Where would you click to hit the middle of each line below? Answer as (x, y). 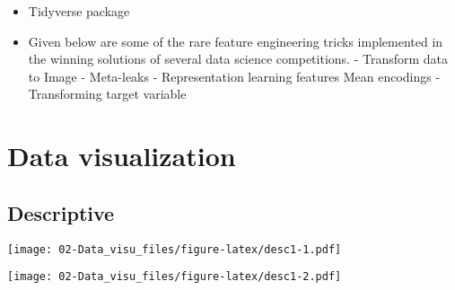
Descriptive (61, 212)
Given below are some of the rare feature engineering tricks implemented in (236, 41)
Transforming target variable (107, 94)
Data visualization (122, 156)
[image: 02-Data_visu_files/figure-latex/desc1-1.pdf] (175, 249)
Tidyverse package (79, 11)
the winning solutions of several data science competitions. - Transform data (238, 59)
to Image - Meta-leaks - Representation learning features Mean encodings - (234, 76)
